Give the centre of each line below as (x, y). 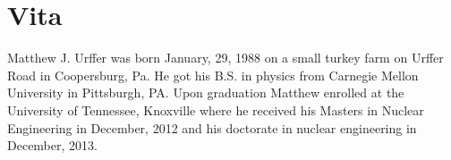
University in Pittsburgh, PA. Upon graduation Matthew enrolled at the (206, 93)
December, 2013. (52, 145)
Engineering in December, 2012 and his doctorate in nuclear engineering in (212, 127)
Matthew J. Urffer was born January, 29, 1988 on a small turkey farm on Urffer (225, 58)
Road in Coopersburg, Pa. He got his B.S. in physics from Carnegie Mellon (213, 75)
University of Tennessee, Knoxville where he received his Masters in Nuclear (216, 109)
